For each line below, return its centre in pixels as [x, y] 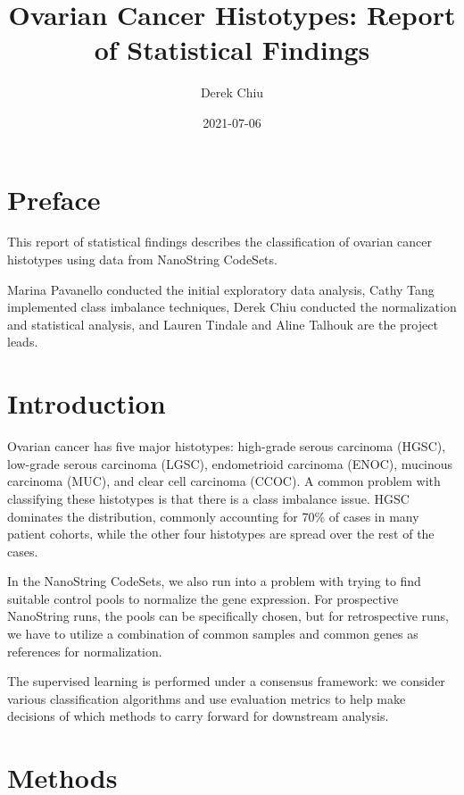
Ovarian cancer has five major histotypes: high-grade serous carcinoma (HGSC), [227, 446]
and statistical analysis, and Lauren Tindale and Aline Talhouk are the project [223, 324]
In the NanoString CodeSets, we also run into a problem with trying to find [214, 581]
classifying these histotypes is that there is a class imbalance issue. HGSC [208, 498]
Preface [54, 199]
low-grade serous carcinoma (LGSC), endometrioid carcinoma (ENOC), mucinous [230, 463]
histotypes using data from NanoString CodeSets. [142, 259]
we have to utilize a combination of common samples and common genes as [213, 634]
